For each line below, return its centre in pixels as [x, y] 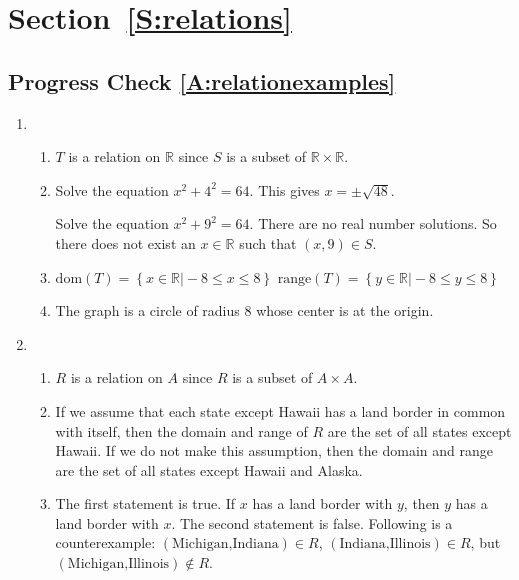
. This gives [284, 189]
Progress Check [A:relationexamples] [202, 80]
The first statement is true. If [145, 503]
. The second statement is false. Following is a [312, 522]
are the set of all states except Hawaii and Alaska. [209, 469]
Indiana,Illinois [385, 544]
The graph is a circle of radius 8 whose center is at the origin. [244, 310]
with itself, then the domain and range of [181, 430]
